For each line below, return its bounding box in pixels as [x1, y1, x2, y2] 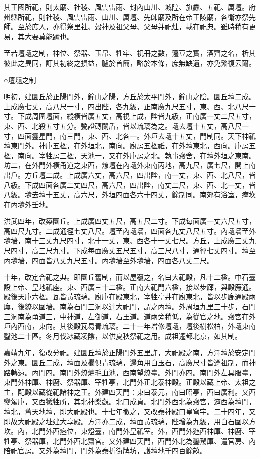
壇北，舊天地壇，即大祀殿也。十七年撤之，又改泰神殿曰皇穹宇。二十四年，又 [4, 406, 256, 416]
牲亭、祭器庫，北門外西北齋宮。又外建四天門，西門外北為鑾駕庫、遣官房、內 [4, 435, 256, 446]
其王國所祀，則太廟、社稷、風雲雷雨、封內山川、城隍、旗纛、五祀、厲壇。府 [4, 2, 256, 12]
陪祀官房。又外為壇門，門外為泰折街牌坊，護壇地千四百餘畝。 [4, 445, 207, 456]
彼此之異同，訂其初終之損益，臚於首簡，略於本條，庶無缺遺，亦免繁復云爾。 [4, 57, 256, 68]
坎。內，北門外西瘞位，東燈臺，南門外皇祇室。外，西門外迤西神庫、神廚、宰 [4, 426, 256, 436]
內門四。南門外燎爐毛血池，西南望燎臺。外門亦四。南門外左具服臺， [31, 367, 256, 377]
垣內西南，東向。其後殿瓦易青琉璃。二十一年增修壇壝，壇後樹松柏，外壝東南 [4, 321, 256, 331]
